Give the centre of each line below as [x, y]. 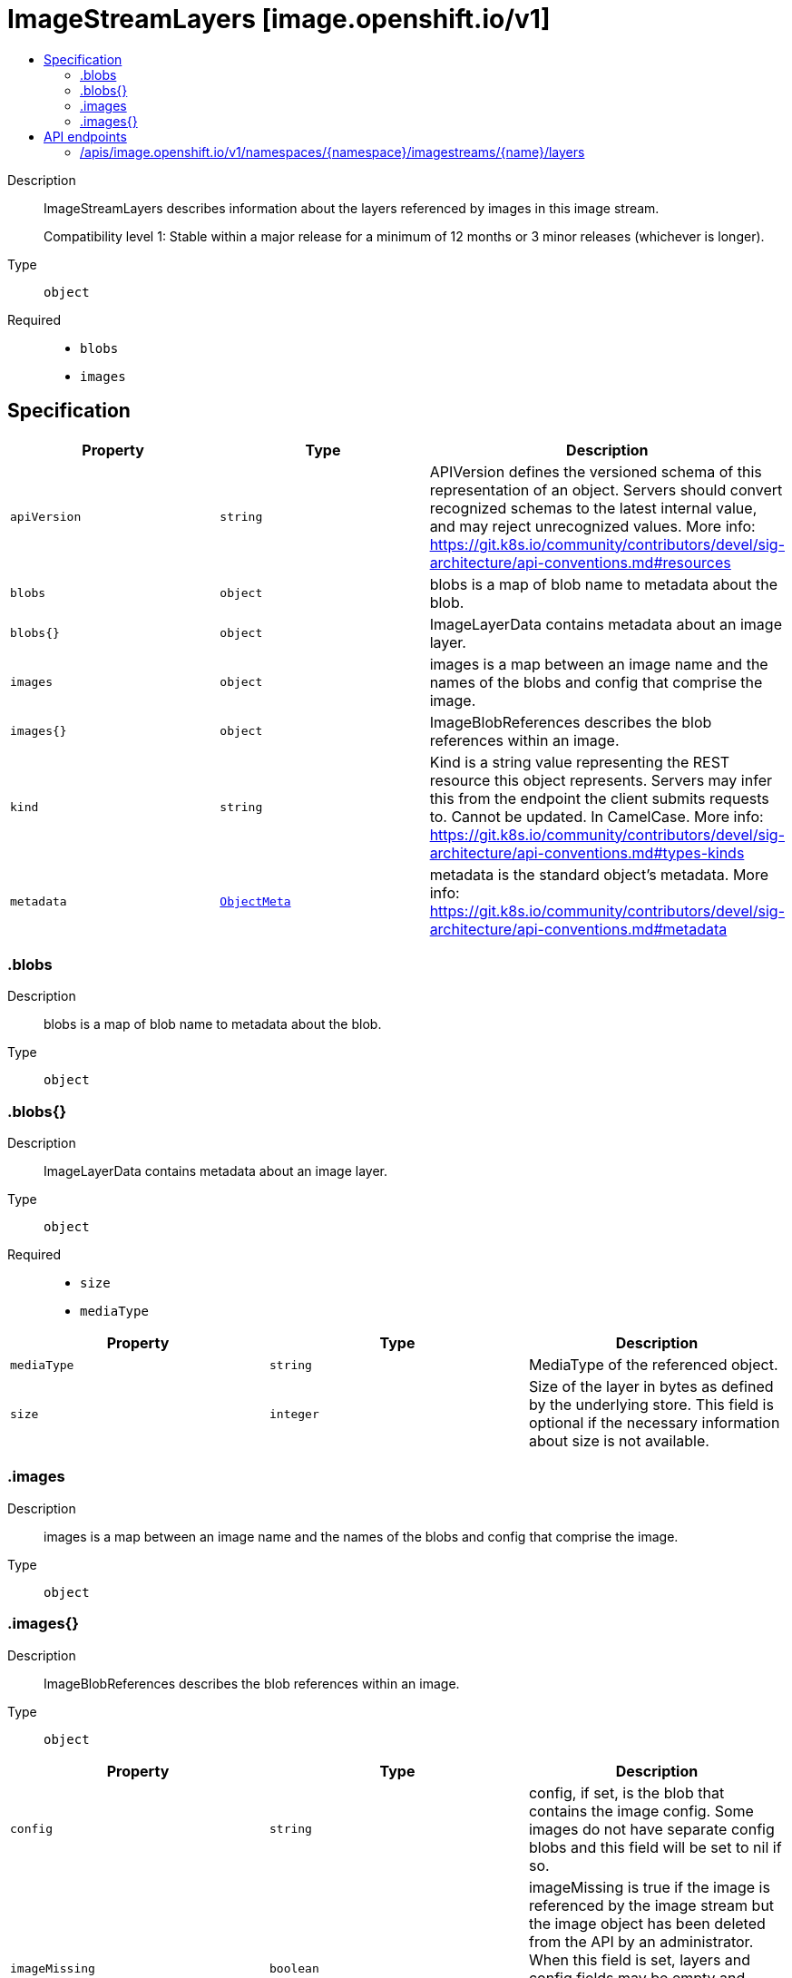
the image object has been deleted [647, 1923]
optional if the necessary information [654, 1423]
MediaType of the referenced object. [653, 1365]
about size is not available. [619, 1441]
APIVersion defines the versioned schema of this [596, 471]
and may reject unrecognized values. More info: [592, 526]
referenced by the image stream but [651, 1905]
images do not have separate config [651, 1829]
